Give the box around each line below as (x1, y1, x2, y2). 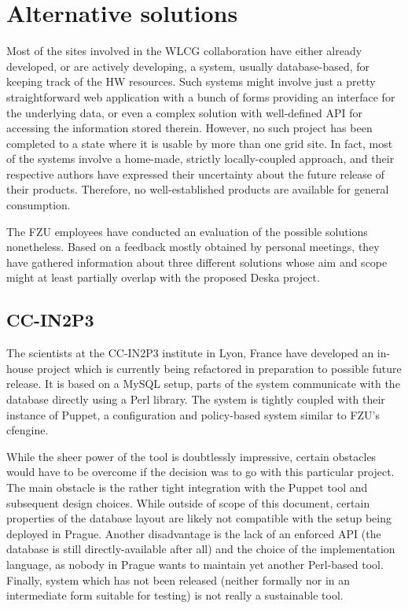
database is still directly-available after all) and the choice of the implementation (6, 541, 395, 557)
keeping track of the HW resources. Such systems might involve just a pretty (6, 73, 376, 90)
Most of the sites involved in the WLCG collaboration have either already (6, 42, 362, 59)
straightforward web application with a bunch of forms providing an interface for (6, 88, 395, 105)
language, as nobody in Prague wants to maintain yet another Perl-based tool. (6, 555, 384, 572)
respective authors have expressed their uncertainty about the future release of (6, 165, 384, 182)
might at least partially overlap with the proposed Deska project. (6, 269, 320, 286)
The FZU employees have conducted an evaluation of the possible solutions (6, 223, 368, 239)
